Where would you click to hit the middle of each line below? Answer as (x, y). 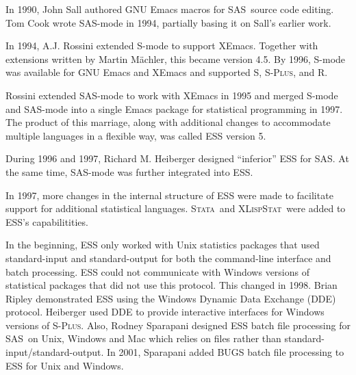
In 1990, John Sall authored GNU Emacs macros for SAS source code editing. (170, 9)
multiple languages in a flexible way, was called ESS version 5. (136, 135)
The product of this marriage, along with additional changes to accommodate (168, 122)
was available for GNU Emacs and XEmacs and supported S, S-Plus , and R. (167, 72)
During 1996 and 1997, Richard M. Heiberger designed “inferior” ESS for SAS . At (177, 158)
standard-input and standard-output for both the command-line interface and (168, 258)
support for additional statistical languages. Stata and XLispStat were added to (176, 208)
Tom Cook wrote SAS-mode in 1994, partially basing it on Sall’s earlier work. (168, 22)
